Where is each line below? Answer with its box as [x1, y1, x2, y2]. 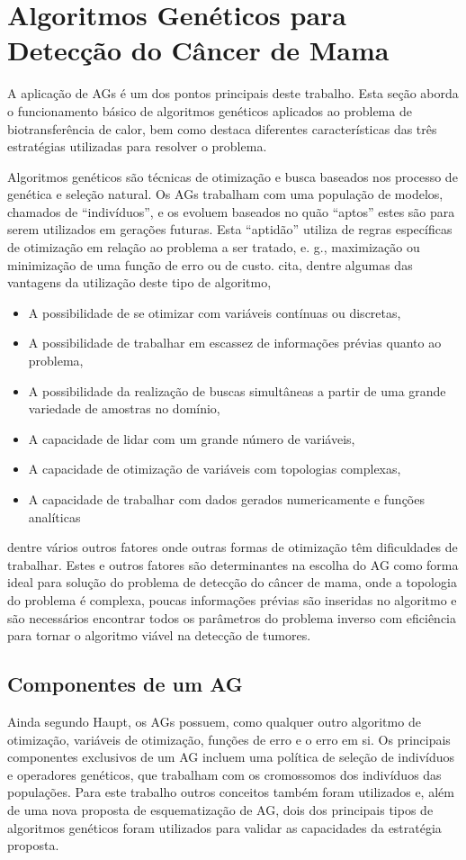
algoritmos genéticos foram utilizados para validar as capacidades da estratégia [7, 818, 442, 837]
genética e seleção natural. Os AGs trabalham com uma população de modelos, [7, 185, 444, 204]
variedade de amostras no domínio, [28, 399, 220, 418]
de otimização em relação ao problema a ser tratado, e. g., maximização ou [7, 238, 420, 257]
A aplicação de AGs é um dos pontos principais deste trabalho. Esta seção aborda [7, 84, 459, 103]
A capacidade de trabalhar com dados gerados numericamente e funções [28, 490, 425, 508]
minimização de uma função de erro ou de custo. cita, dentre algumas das [7, 255, 413, 274]
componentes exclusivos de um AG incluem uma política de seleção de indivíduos [7, 747, 455, 766]
